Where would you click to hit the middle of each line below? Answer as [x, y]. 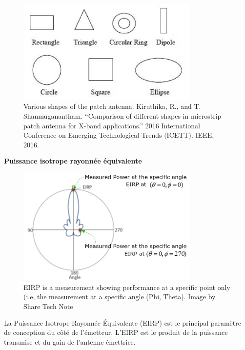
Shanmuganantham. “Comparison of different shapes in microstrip [122, 115]
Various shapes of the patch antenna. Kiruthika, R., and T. [112, 106]
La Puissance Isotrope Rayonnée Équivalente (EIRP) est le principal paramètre [122, 322]
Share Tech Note [48, 306]
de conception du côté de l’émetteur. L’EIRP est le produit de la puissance [116, 332]
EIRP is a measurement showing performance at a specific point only [127, 287]
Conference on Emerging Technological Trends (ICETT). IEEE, [119, 135]
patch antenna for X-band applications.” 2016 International [112, 125]
